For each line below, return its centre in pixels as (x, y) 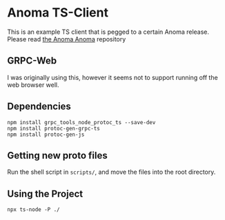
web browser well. (33, 85)
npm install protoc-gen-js (46, 134)
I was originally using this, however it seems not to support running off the (113, 77)
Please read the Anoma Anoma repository (67, 39)
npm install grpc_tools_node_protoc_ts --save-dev (81, 122)
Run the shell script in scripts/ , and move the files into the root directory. (111, 172)
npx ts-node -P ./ (33, 210)
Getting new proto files (58, 156)
